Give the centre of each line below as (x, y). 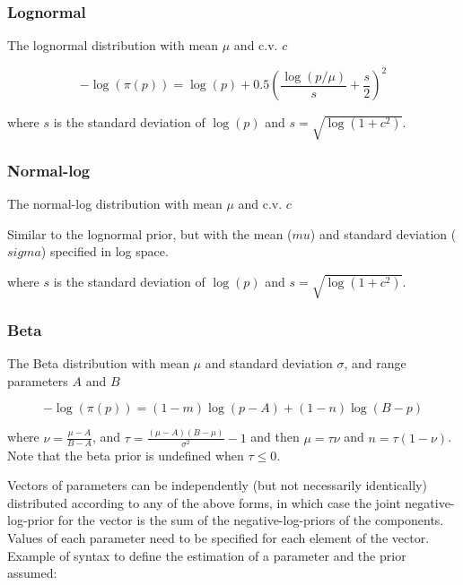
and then (275, 437)
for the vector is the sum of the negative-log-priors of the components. (251, 520)
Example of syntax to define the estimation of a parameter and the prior (207, 555)
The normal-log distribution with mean (115, 204)
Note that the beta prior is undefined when (126, 455)
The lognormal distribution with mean (113, 45)
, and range (375, 363)
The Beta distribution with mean (98, 363)
